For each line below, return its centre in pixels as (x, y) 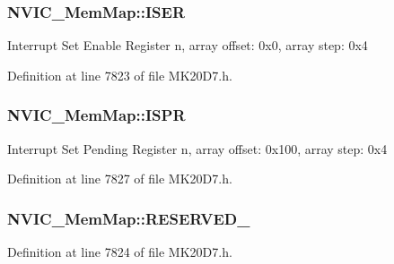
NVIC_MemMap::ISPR (96, 115)
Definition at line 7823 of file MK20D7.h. (120, 75)
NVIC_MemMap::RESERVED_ (129, 218)
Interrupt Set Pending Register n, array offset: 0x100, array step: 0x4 (197, 148)
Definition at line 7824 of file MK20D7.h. (120, 252)
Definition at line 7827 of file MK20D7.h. (120, 179)
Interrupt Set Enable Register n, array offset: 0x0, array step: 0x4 (188, 45)
